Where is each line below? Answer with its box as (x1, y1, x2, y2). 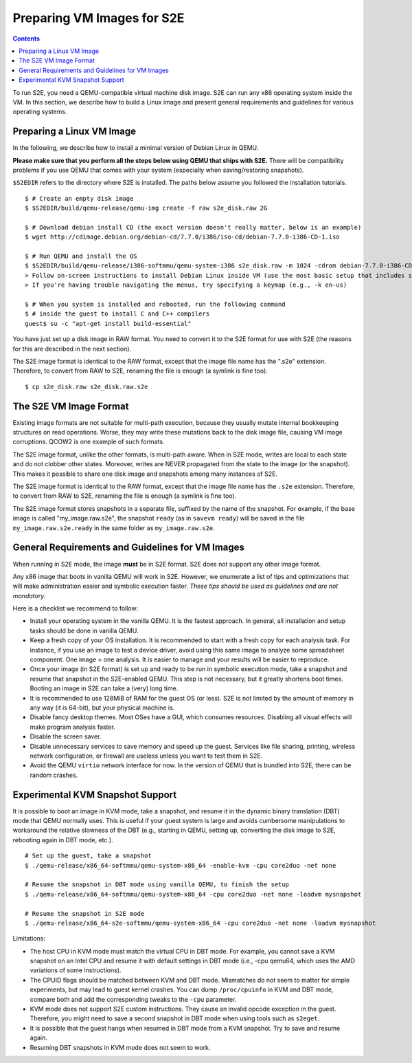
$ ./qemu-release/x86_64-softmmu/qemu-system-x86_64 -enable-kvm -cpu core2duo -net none (25, 862, 336, 869)
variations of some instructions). (30, 966, 122, 974)
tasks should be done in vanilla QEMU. (30, 626, 139, 635)
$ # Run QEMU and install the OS (25, 252, 137, 261)
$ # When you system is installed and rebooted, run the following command (25, 300, 286, 309)
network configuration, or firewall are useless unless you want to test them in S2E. (30, 752, 263, 760)
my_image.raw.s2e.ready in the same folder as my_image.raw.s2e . (12, 523, 216, 532)
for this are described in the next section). (12, 344, 132, 353)
